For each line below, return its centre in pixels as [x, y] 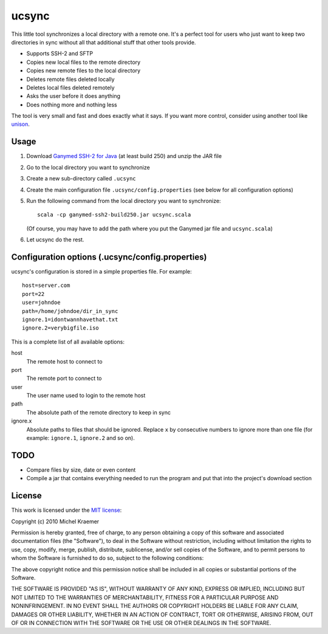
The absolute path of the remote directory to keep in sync [99, 412]
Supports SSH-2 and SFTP [60, 53]
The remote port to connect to [64, 378]
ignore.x [22, 421]
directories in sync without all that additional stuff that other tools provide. [104, 42]
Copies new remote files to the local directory [84, 71]
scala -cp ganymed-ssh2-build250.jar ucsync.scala [114, 215]
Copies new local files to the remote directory [84, 62]
